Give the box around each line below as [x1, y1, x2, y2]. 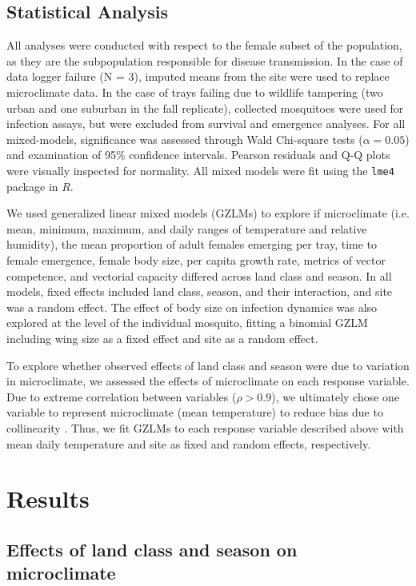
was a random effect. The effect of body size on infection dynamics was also [6, 298, 378, 315]
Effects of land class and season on [6, 536, 298, 561]
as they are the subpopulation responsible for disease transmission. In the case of [6, 52, 403, 69]
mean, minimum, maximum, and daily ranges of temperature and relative [6, 220, 367, 237]
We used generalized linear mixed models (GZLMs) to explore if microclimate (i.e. [6, 205, 410, 221]
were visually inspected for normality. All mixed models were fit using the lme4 [6, 161, 394, 178]
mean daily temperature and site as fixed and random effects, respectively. [6, 435, 371, 452]
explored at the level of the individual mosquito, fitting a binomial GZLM [6, 314, 368, 331]
